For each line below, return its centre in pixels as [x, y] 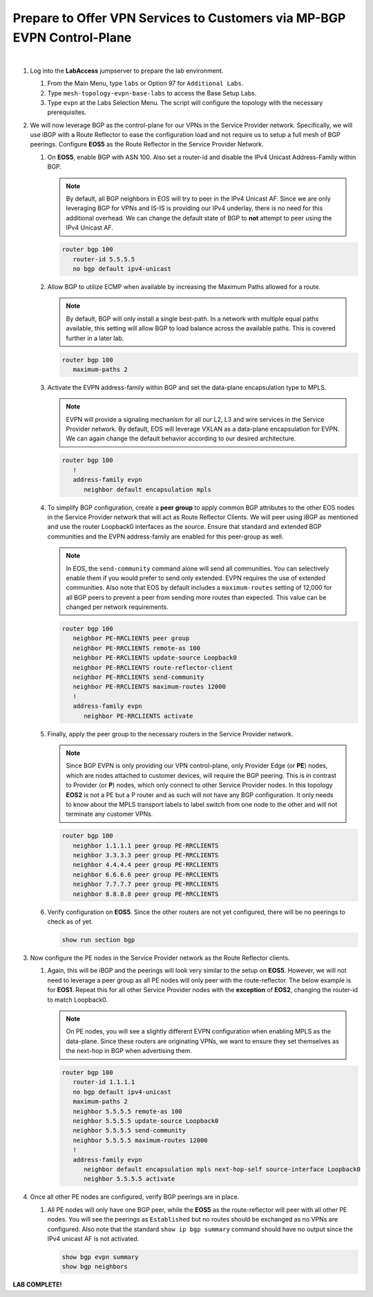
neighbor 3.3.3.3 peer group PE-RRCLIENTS [146, 855]
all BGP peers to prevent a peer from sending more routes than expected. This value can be [196, 597]
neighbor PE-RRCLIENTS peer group [131, 638]
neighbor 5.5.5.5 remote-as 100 [127, 1111]
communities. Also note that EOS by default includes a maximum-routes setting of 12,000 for [199, 588]
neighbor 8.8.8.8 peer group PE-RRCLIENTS [146, 894]
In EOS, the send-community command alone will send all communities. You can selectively [198, 568]
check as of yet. [70, 922]
